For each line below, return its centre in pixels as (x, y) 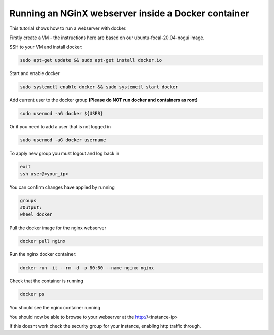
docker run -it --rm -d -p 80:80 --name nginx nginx (87, 268)
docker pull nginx (43, 241)
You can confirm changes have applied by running (62, 187)
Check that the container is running (46, 281)
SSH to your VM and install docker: (46, 47)
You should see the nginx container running (55, 308)
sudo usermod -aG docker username (63, 140)
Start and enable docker (35, 73)
